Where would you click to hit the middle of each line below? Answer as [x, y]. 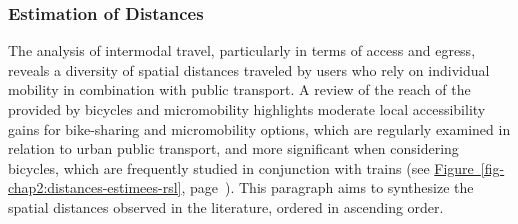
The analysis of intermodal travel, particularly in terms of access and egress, [242, 50]
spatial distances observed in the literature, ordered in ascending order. [226, 206]
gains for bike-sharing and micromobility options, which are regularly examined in [259, 128]
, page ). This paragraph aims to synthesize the [327, 187]
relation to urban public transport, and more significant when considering [233, 148]
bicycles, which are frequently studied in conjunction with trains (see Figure [241, 167]
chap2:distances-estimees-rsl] [95, 187]
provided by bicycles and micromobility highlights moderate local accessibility [247, 109]
